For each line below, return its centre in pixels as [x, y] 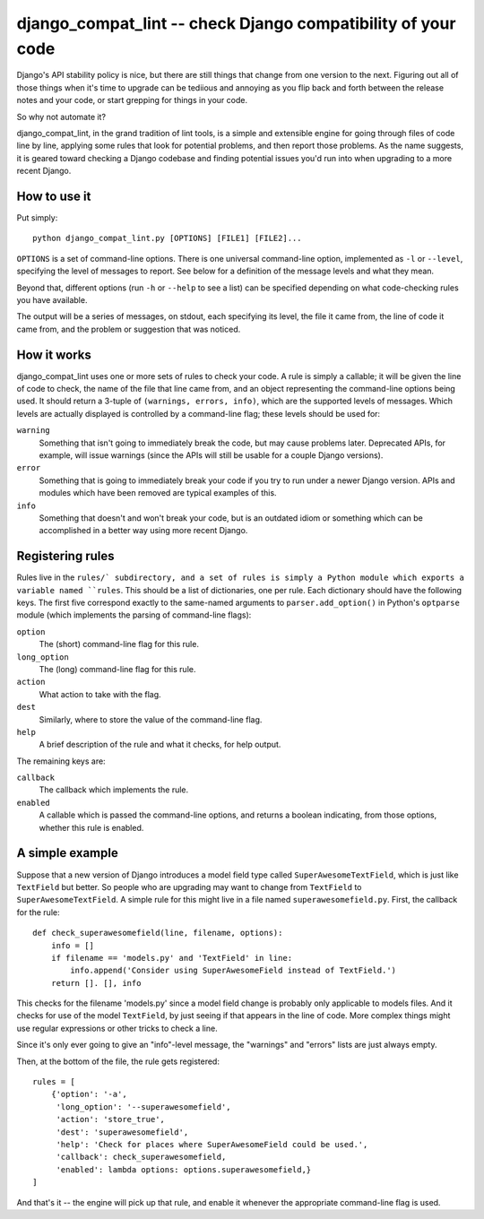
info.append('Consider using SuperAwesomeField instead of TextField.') [233, 971]
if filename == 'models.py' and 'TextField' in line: [172, 958]
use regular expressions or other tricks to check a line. [117, 1028]
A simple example [67, 853]
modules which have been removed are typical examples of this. [158, 493]
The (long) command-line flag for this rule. [117, 669]
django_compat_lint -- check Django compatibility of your [236, 23]
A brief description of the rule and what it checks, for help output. [160, 745]
